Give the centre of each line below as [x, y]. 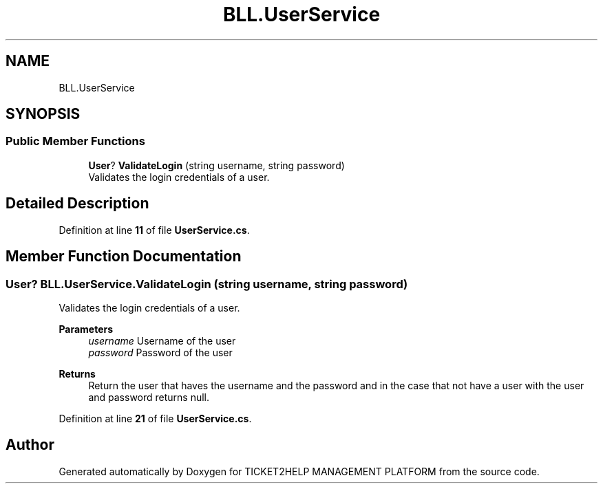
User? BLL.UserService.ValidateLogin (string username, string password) [207, 284]
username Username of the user [162, 340]
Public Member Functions [75, 141]
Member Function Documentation [124, 257]
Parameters [86, 329]
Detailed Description [77, 204]
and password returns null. [149, 397]
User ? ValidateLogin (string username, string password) [216, 165]
